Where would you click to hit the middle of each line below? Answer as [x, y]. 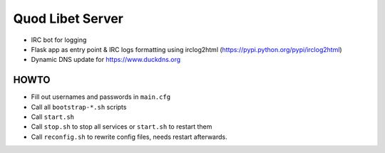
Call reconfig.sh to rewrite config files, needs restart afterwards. [129, 137]
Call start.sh [53, 117]
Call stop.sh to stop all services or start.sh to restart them [122, 127]
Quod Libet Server [68, 19]
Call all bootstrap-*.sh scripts [79, 107]
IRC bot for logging [59, 40]
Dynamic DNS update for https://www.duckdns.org [106, 60]
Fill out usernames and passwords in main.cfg [101, 97]
